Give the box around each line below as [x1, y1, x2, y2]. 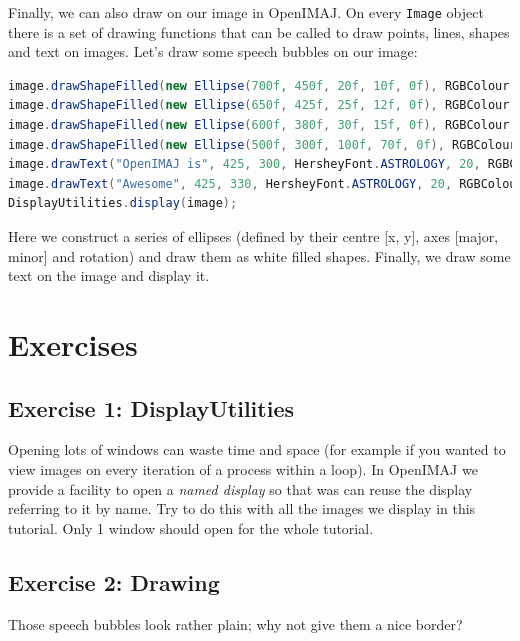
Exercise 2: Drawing [8, 566, 220, 597]
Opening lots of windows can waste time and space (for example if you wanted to [8, 439, 506, 460]
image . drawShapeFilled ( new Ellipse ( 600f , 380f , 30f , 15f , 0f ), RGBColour [8, 118, 510, 133]
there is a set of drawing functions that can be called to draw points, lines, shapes [8, 21, 510, 42]
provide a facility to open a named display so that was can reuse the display [8, 478, 473, 499]
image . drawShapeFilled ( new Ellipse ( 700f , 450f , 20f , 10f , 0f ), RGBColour [8, 78, 510, 93]
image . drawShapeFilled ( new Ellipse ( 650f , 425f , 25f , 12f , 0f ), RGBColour [8, 98, 510, 113]
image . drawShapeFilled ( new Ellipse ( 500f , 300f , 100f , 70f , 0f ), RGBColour [8, 137, 517, 152]
